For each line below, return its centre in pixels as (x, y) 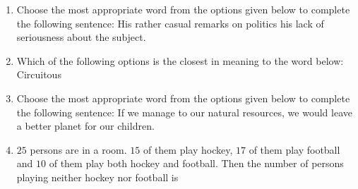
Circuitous (39, 74)
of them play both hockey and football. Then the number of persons (196, 163)
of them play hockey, (188, 149)
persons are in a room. (78, 149)
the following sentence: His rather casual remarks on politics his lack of (170, 23)
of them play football (294, 149)
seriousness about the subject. (81, 37)
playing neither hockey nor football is (97, 177)
